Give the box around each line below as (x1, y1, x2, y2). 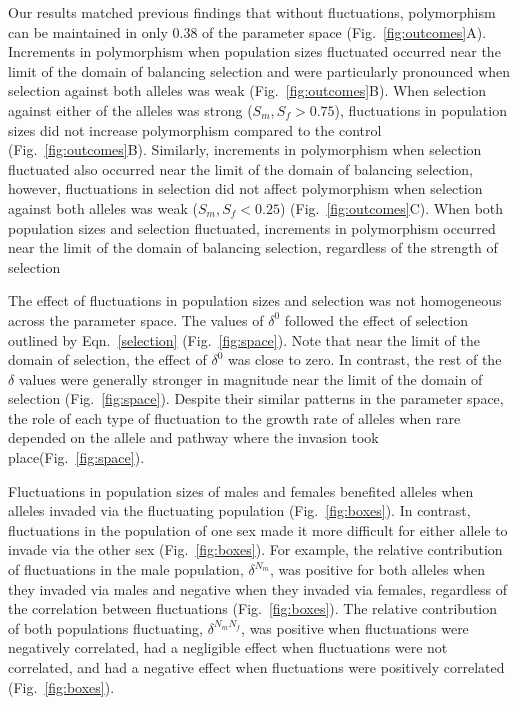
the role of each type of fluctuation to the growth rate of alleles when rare (8, 407, 461, 428)
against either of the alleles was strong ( (8, 99, 253, 120)
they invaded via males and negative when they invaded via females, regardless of (8, 578, 507, 599)
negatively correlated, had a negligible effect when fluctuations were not (8, 637, 448, 658)
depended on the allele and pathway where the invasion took (8, 427, 379, 448)
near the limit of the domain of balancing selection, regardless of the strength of (8, 237, 498, 258)
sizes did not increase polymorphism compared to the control (8, 119, 382, 140)
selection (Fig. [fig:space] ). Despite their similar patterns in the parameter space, (8, 388, 504, 409)
